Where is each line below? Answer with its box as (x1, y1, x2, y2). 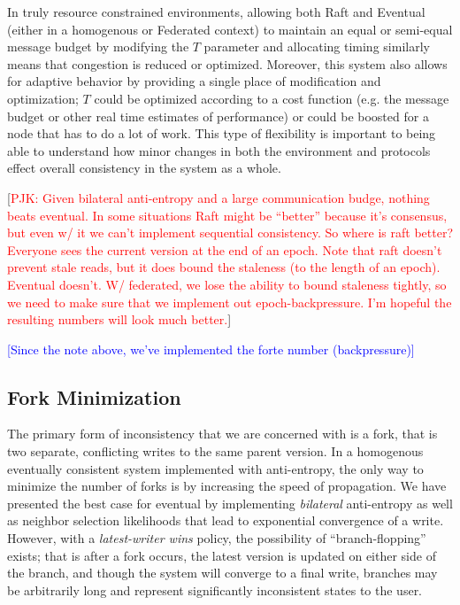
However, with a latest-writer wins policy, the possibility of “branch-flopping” (7, 529, 426, 547)
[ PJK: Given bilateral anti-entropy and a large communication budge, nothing (7, 188, 430, 206)
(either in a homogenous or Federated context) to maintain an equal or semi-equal (7, 19, 453, 38)
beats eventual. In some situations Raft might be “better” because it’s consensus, (7, 206, 448, 224)
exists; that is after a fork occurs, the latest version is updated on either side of (7, 546, 436, 564)
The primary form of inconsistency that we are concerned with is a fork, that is (7, 424, 438, 443)
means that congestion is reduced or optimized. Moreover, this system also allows (7, 54, 448, 73)
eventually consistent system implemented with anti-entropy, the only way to (7, 459, 424, 477)
